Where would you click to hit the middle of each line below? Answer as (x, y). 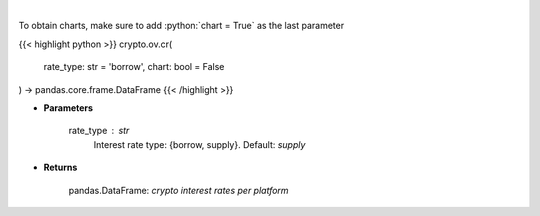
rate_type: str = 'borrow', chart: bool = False (134, 67)
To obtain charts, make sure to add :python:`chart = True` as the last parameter (181, 26)
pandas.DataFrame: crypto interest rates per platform (178, 190)
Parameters (68, 107)
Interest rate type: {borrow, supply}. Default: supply (199, 144)
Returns (60, 167)
